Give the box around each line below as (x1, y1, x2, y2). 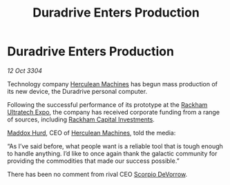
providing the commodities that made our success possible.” (7, 157, 180, 165)
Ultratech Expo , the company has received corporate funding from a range (7, 108, 220, 116)
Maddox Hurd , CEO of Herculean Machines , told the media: (7, 128, 176, 137)
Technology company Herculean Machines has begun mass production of (7, 79, 218, 88)
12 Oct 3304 (7, 66, 43, 75)
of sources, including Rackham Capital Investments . (7, 115, 155, 124)
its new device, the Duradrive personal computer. (7, 87, 147, 95)
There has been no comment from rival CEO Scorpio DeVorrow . (7, 170, 188, 178)
